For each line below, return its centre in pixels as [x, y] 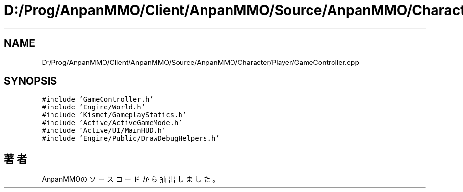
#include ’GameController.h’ [98, 99]
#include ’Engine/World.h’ [94, 107]
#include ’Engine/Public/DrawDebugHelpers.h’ [131, 139]
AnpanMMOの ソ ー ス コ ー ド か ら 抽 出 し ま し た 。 [131, 179]
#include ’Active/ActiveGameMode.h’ [112, 123]
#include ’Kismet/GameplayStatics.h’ [114, 115]
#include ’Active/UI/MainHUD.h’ [104, 131]
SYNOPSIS [31, 81]
